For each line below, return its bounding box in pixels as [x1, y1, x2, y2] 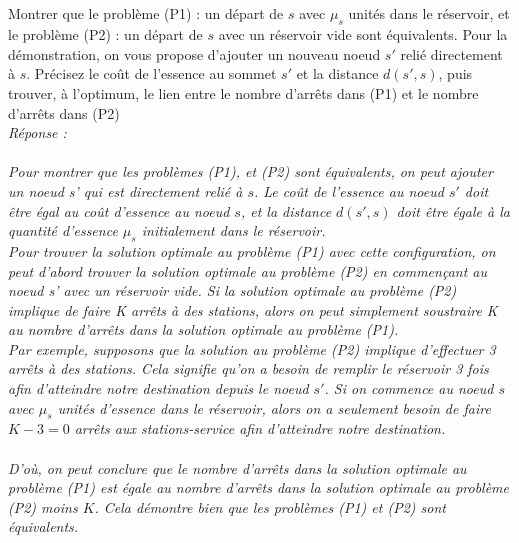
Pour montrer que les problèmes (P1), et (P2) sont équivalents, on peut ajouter [8, 161, 493, 182]
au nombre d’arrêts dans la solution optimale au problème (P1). [8, 319, 399, 340]
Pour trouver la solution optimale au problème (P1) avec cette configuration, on [8, 240, 496, 261]
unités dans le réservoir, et [348, 3, 510, 24]
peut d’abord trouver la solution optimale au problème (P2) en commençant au [8, 260, 487, 281]
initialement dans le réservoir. [141, 220, 326, 241]
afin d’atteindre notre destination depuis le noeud [8, 378, 309, 399]
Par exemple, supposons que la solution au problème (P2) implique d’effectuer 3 [8, 338, 496, 359]
